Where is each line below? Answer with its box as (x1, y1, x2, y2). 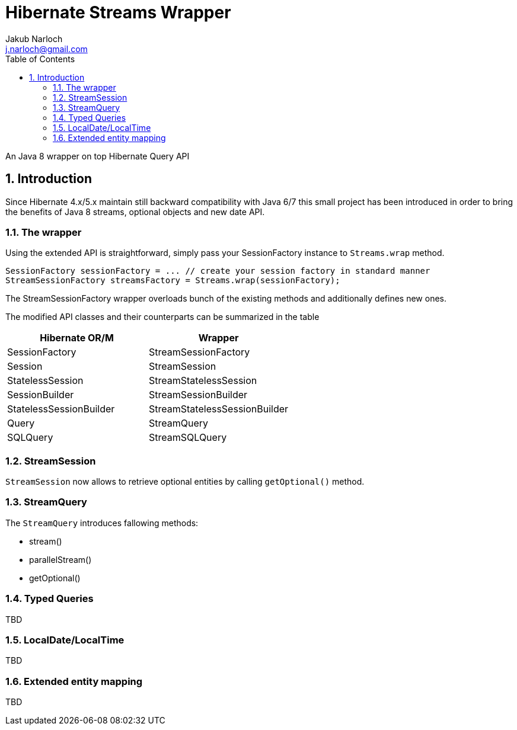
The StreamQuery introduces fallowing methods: (5, 517, 199, 528)
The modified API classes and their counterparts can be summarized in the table (5, 312, 320, 322)
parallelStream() (29, 554, 92, 565)
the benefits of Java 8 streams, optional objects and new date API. (5, 206, 265, 217)
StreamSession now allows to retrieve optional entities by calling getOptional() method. (5, 476, 365, 487)
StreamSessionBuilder (149, 389, 248, 401)
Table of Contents (5, 53, 75, 64)
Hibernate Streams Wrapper (5, 2, 231, 23)
